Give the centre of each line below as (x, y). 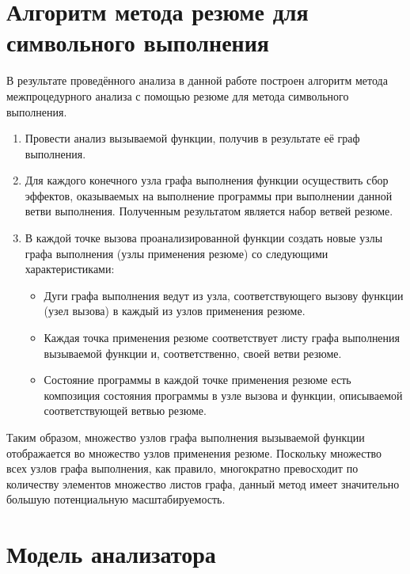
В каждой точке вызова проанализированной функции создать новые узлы (204, 238)
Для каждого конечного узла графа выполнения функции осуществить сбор (207, 180)
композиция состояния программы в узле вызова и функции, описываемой (223, 395)
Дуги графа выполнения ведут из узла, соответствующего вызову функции (224, 295)
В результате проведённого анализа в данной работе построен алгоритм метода (197, 80)
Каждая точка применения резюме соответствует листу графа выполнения (222, 338)
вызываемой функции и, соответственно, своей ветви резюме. (193, 353)
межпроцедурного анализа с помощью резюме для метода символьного (178, 95)
